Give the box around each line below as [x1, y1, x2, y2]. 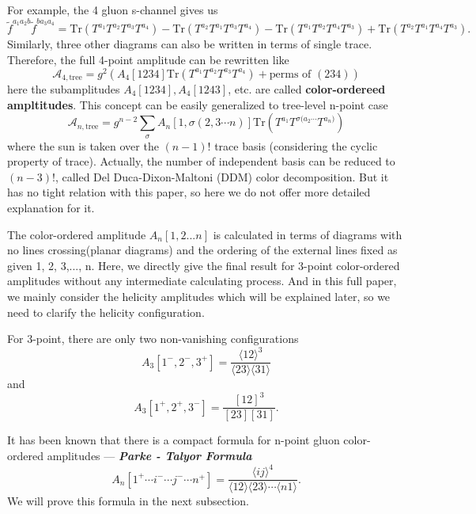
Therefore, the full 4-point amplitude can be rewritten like [7, 51, 289, 67]
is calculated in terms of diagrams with [213, 226, 402, 242]
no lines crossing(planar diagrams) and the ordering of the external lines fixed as [7, 242, 398, 258]
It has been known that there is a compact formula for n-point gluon [7, 432, 340, 448]
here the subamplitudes [7, 81, 120, 97]
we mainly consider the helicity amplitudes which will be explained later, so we [7, 287, 391, 304]
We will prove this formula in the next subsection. [7, 493, 249, 509]
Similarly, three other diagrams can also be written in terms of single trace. [7, 36, 372, 52]
